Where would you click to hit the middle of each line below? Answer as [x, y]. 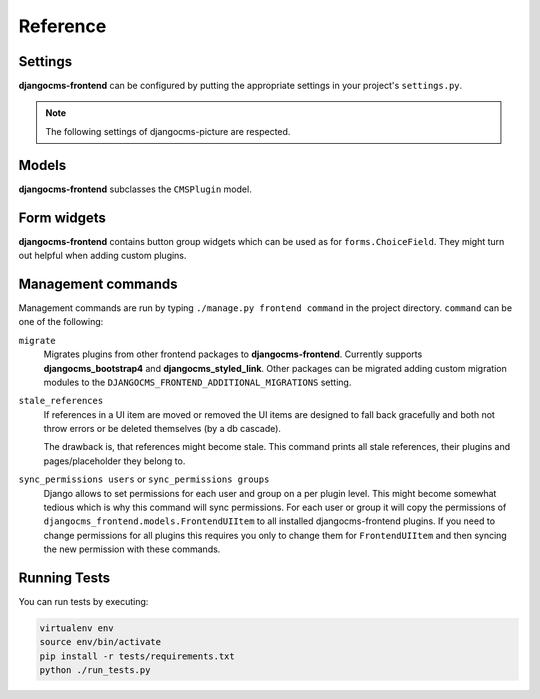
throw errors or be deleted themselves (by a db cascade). [162, 429]
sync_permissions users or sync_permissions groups [144, 479]
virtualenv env [76, 628]
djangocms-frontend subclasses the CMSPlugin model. [135, 189]
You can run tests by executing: [83, 602]
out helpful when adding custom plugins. [102, 256]
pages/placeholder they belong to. [114, 461]
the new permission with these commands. [132, 549]
